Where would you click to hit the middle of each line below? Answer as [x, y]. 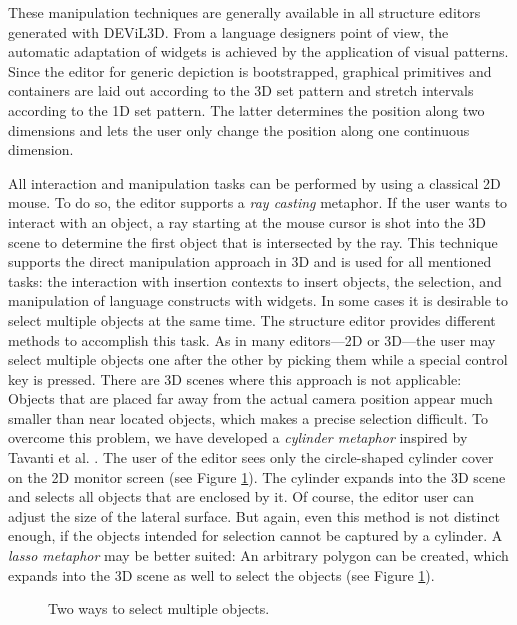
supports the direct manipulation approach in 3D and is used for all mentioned [250, 261]
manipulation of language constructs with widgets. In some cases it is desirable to [258, 300]
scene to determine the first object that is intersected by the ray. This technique [253, 241]
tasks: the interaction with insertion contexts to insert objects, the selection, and [255, 280]
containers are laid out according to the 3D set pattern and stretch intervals [241, 90]
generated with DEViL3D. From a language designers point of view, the [228, 31]
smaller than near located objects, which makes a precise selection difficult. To [248, 417]
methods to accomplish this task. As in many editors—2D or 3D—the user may [252, 339]
